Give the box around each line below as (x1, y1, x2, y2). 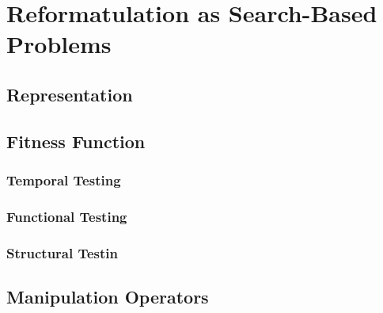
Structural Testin (6, 242, 119, 262)
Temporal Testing (6, 170, 121, 190)
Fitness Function (6, 128, 146, 153)
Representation (6, 82, 133, 106)
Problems (6, 28, 112, 60)
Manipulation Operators (6, 284, 209, 309)
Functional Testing (6, 206, 127, 226)
